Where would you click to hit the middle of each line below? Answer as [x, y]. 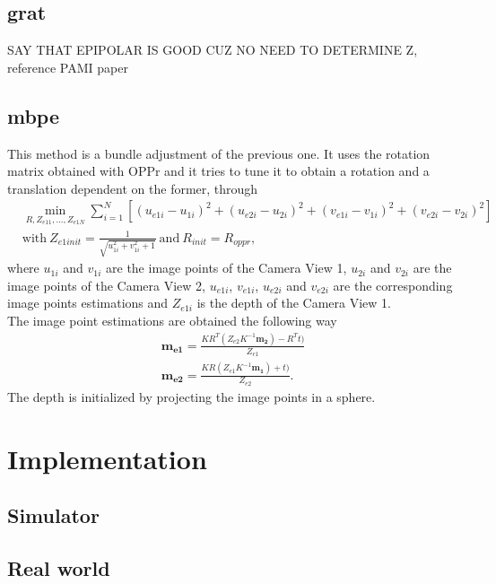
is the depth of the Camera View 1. [294, 303]
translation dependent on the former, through [133, 188]
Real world [59, 567]
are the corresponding [393, 285]
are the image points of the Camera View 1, [226, 268]
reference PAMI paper [68, 67]
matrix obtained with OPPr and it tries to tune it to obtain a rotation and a [218, 171]
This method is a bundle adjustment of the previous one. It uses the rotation [219, 153]
